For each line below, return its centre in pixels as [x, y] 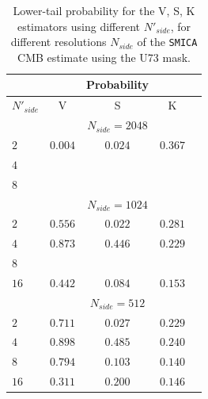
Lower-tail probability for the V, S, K [104, 10]
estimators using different [78, 26]
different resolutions [59, 42]
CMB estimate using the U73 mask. [104, 57]
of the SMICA [167, 42]
